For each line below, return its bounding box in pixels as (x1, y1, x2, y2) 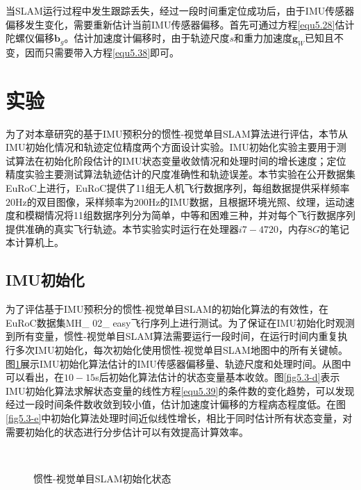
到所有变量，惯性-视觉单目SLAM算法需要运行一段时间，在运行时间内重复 (6, 329, 338, 343)
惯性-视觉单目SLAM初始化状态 (33, 471, 171, 485)
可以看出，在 (6, 370, 64, 384)
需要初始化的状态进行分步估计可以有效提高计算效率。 (6, 424, 249, 439)
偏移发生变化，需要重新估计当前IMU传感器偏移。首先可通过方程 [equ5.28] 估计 (6, 17, 355, 31)
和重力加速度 (234, 31, 292, 45)
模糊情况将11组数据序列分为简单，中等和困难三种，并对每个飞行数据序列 (24, 208, 355, 222)
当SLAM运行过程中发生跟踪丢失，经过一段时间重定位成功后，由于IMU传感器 (6, 3, 355, 17)
